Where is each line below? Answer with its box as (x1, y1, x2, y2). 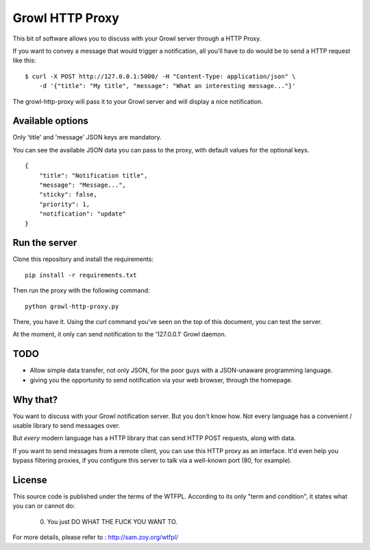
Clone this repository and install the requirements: (12, 255, 154, 264)
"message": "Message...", (38, 181, 127, 189)
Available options (12, 115, 89, 127)
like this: (12, 56, 36, 65)
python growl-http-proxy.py (25, 302, 119, 310)
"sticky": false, (38, 191, 97, 198)
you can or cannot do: (12, 502, 75, 510)
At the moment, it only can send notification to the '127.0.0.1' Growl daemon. (12, 330, 227, 339)
